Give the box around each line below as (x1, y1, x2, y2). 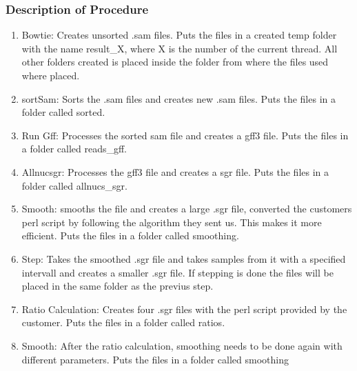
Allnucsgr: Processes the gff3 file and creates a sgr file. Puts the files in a (21, 164, 329, 179)
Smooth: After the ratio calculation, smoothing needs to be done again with (21, 338, 343, 352)
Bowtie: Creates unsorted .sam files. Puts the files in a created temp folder (21, 28, 337, 42)
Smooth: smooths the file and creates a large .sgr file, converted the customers (21, 201, 352, 216)
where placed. (21, 68, 80, 82)
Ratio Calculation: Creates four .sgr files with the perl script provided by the (21, 301, 347, 316)
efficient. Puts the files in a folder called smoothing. (21, 228, 239, 243)
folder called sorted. (21, 105, 105, 119)
